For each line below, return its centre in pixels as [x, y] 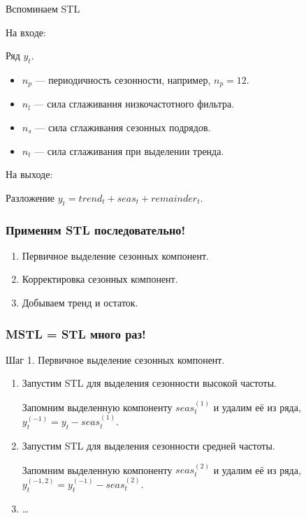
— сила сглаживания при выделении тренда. [129, 150]
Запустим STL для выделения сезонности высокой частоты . [149, 383]
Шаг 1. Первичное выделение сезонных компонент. [115, 359]
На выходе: [29, 174]
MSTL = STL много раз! [76, 333]
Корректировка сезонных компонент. [100, 279]
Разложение [30, 197]
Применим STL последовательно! [96, 229]
